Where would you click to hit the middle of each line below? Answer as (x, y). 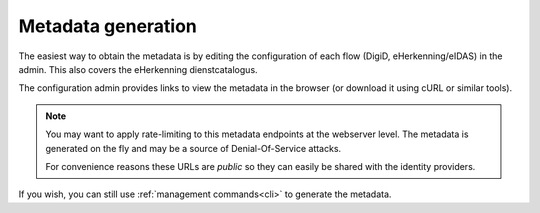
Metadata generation (107, 26)
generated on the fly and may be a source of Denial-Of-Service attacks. (193, 148)
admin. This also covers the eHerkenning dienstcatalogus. (138, 69)
